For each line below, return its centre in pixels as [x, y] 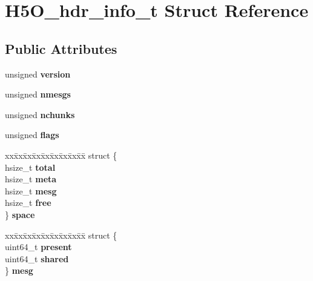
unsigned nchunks [40, 114]
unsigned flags [32, 135]
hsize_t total [30, 167]
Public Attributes [61, 48]
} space [20, 214]
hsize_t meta [31, 179]
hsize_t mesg [31, 190]
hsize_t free [28, 203]
